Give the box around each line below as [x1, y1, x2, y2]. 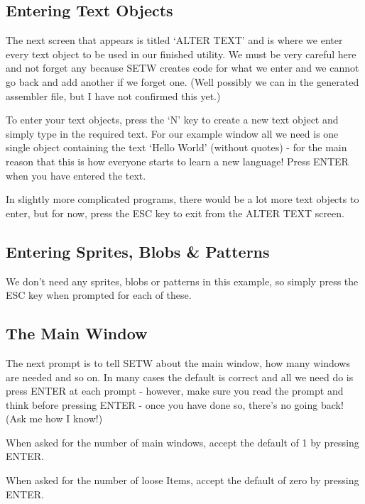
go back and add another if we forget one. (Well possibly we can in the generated [6, 74, 359, 89]
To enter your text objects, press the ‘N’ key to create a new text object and [6, 112, 339, 127]
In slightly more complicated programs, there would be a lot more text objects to [6, 192, 359, 207]
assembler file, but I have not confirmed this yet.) [6, 88, 221, 103]
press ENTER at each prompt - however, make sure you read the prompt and [6, 383, 344, 398]
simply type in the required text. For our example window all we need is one [6, 126, 339, 141]
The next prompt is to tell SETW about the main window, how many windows [6, 355, 350, 370]
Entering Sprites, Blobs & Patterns [6, 240, 270, 262]
